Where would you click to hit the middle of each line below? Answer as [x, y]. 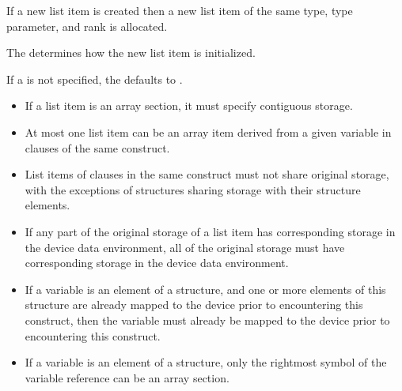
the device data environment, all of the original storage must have [185, 247]
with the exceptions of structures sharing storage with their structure [193, 189]
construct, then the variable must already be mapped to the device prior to [207, 320]
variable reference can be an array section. [127, 377]
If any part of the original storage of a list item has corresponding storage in [210, 231]
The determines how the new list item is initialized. [131, 53]
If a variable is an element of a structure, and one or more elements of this [205, 289]
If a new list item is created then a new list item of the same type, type [180, 10]
